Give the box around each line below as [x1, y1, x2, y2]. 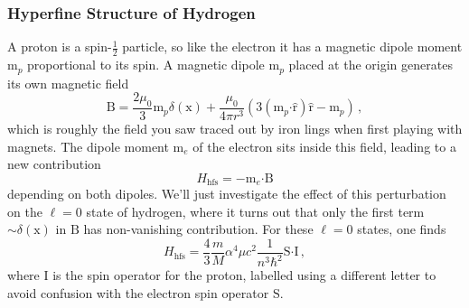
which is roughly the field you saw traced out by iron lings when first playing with [7, 118, 463, 137]
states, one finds [357, 219, 446, 238]
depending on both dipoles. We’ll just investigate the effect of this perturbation [7, 184, 446, 203]
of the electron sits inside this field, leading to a [192, 136, 456, 155]
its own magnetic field [7, 73, 129, 92]
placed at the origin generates [288, 55, 453, 74]
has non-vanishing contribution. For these [83, 219, 314, 238]
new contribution [7, 154, 101, 173]
